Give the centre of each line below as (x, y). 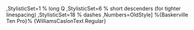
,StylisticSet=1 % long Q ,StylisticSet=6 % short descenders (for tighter (93, 9)
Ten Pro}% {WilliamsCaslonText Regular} (56, 21)
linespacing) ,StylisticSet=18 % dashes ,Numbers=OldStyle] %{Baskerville (97, 15)
